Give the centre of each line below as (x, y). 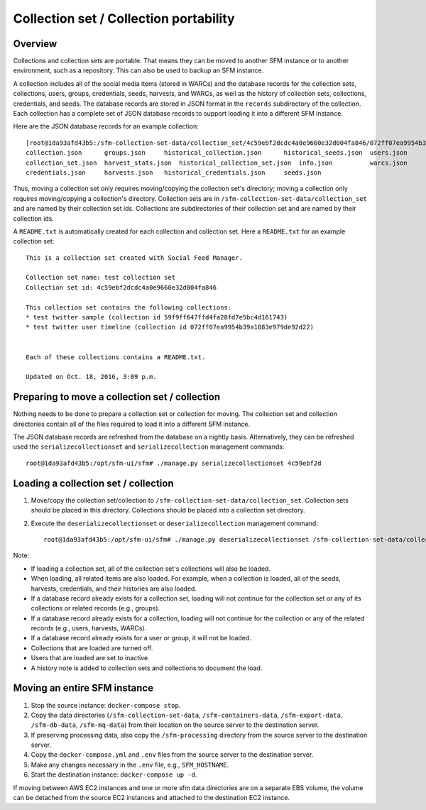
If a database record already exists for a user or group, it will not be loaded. (141, 638)
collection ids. (34, 218)
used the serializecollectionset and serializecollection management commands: (149, 447)
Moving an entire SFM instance (83, 688)
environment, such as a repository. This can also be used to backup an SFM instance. (138, 70)
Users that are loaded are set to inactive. (90, 658)
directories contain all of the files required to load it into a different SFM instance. (132, 424)
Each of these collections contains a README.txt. (116, 357)
